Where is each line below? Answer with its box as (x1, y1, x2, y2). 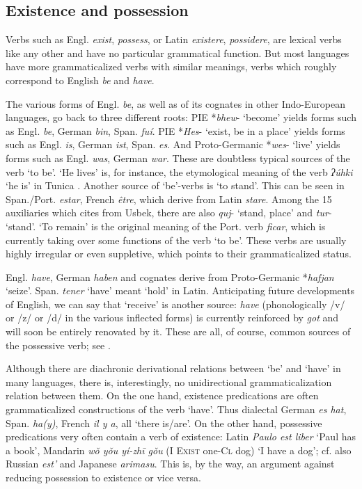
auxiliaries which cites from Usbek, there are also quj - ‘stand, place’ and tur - (6, 205, 332, 220)
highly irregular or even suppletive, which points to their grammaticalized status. (6, 246, 352, 261)
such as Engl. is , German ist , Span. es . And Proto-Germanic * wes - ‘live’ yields (6, 137, 340, 152)
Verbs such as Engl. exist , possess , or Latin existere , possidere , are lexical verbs (6, 32, 342, 47)
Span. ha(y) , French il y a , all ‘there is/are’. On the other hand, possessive (6, 415, 322, 430)
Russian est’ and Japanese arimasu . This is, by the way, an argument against (6, 456, 335, 471)
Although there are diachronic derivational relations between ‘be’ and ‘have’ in (6, 361, 341, 376)
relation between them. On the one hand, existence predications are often (6, 388, 319, 403)
